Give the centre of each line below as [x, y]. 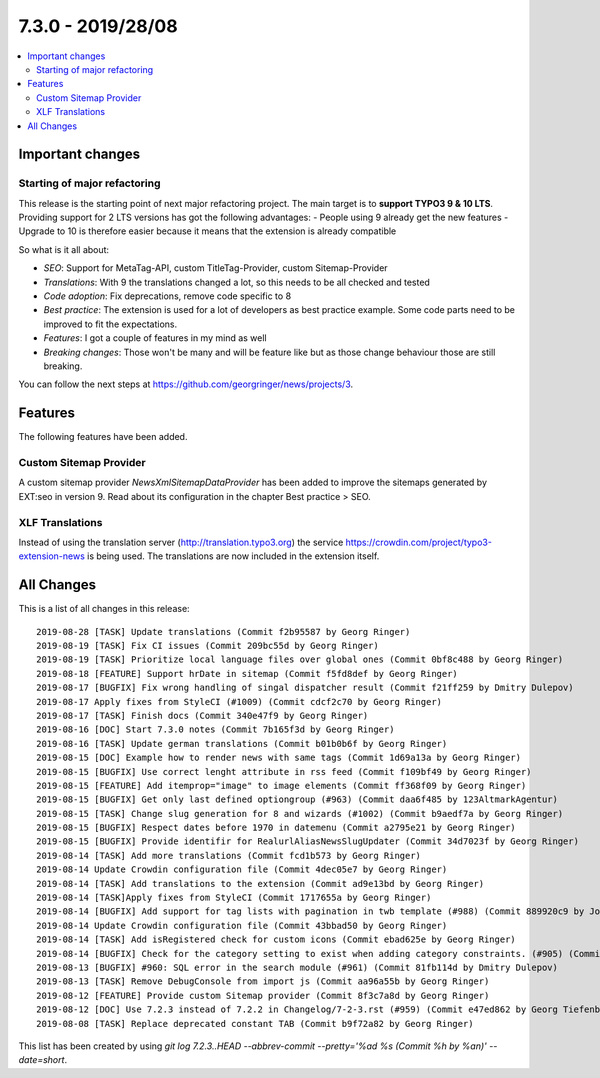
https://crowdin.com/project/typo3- [418, 542]
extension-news [51, 556]
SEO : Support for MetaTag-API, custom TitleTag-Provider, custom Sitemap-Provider [216, 268]
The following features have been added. [103, 437]
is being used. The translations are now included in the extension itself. [233, 556]
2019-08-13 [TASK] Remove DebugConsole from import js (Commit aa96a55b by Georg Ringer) [263, 981]
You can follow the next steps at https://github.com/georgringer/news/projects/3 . [186, 384]
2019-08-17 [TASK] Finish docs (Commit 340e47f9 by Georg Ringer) [202, 715]
